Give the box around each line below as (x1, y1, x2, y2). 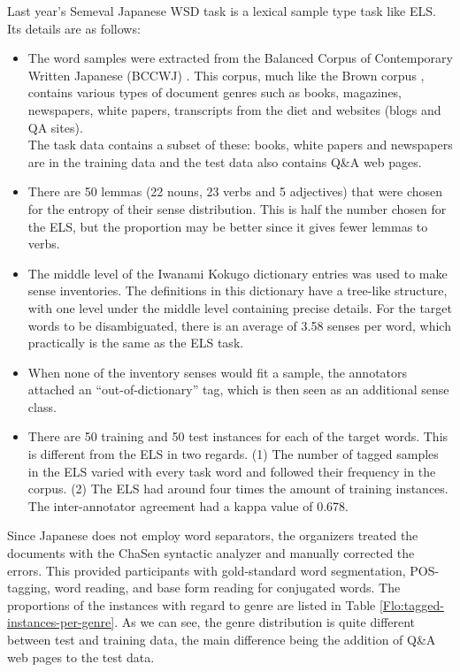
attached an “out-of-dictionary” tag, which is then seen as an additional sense (27, 380, 449, 399)
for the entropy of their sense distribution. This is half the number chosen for (27, 199, 447, 218)
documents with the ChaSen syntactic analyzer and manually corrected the (7, 544, 415, 562)
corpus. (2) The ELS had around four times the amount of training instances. (27, 479, 448, 498)
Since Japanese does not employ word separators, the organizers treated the (7, 526, 418, 545)
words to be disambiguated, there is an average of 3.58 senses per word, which (27, 316, 451, 334)
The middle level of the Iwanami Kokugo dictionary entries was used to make (27, 263, 448, 282)
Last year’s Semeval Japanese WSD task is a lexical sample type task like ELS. (7, 2, 436, 19)
